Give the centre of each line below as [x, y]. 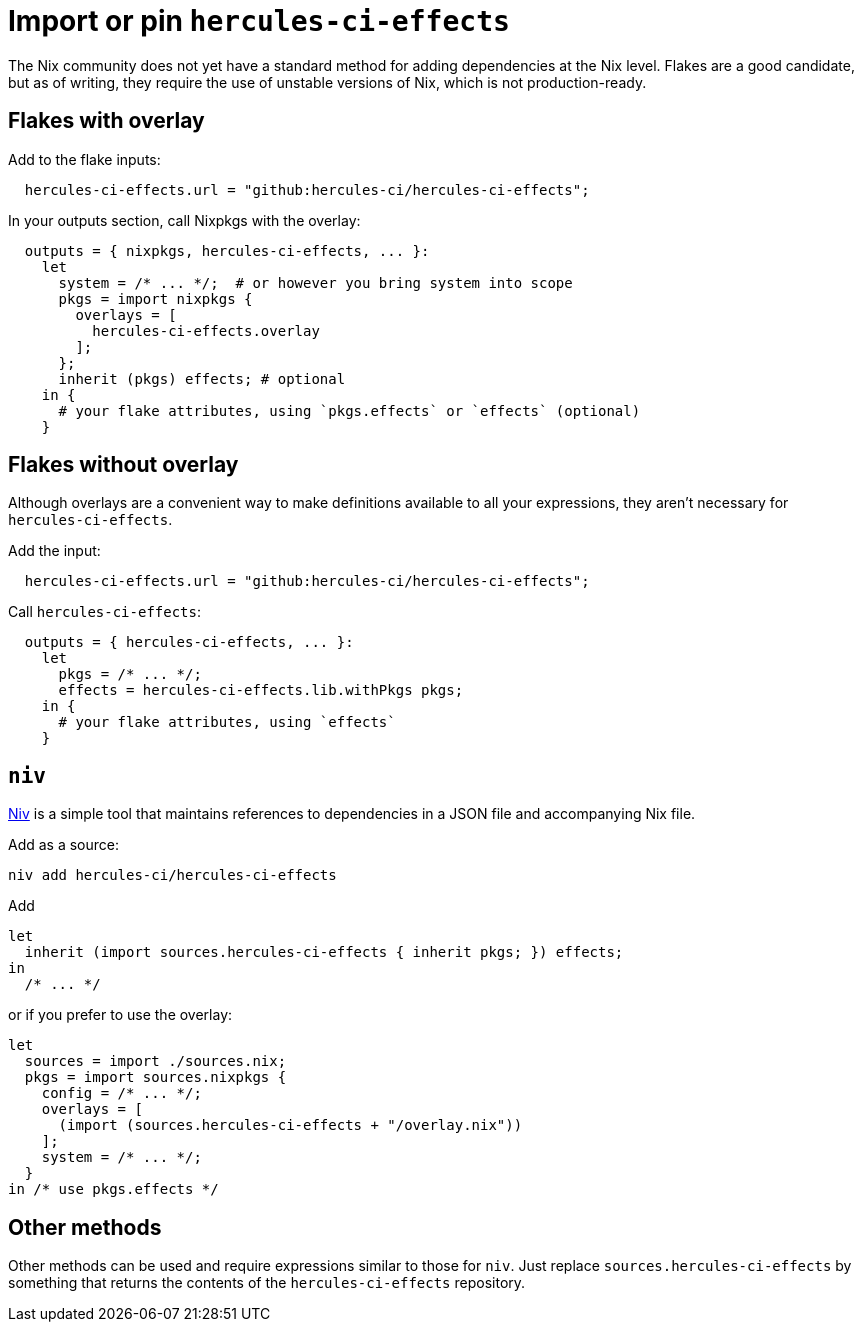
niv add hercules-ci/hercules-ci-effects [172, 875]
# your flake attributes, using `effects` [227, 722]
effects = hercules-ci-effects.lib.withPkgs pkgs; [261, 690]
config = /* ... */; [121, 1093]
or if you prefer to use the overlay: [120, 1015]
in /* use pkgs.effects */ [113, 1189]
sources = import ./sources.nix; [155, 1061]
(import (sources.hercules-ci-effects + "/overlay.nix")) [290, 1125]
